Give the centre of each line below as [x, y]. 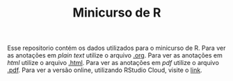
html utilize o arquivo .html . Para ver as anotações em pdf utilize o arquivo [113, 63]
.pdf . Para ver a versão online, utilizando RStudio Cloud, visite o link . [105, 70]
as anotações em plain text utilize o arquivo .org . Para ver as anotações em [115, 55]
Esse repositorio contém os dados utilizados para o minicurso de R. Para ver [116, 48]
